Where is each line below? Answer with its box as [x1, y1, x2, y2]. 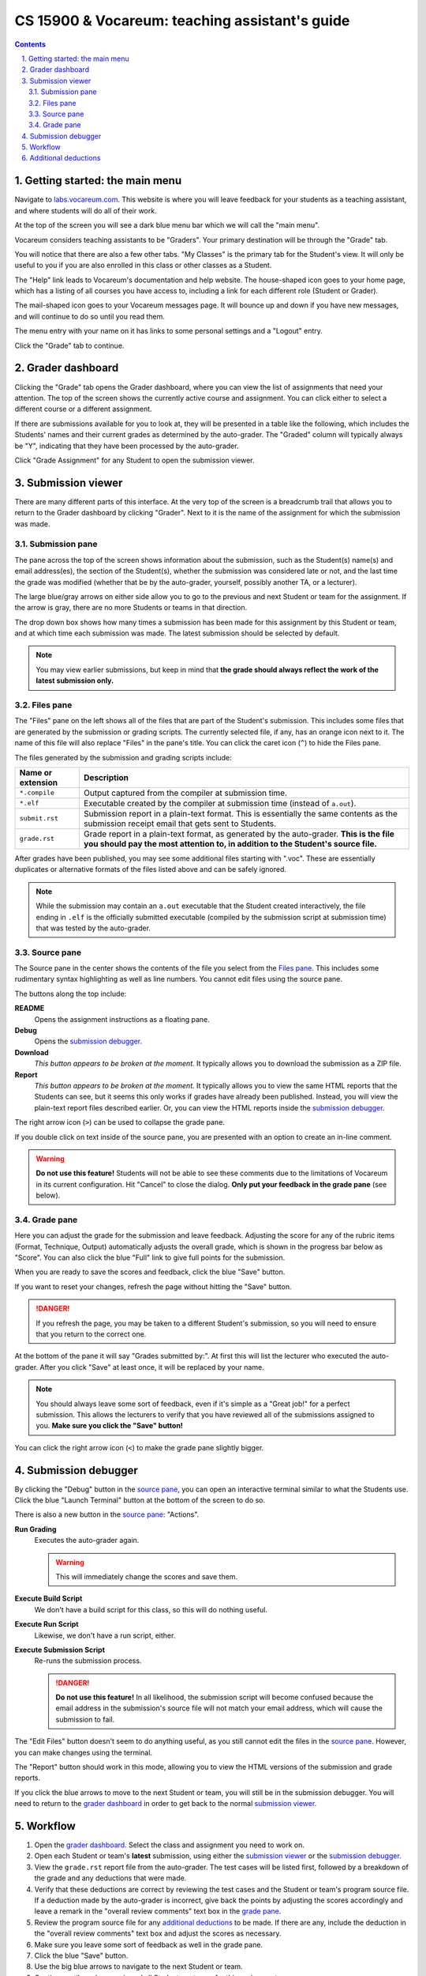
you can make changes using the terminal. [14, 1748, 153, 1757]
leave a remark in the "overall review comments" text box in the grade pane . [34, 1906, 282, 1916]
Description [84, 771, 129, 782]
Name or [19, 767, 53, 778]
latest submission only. [35, 676, 114, 685]
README [14, 1004, 45, 1013]
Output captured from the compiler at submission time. [84, 787, 288, 798]
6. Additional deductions [21, 153, 101, 163]
